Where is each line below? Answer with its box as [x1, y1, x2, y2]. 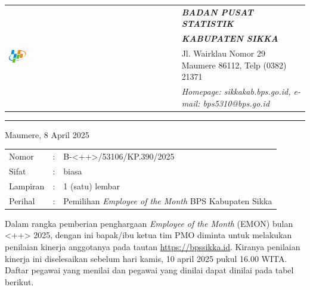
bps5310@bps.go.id [203, 96, 270, 109]
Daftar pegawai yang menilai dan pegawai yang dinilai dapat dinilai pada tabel [5, 264, 294, 276]
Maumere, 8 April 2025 [5, 128, 89, 141]
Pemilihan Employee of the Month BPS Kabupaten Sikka [63, 194, 272, 207]
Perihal [9, 194, 35, 207]
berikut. [5, 275, 34, 288]
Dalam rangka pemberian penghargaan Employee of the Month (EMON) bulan [5, 217, 293, 229]
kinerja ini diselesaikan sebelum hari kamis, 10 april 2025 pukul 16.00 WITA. [5, 252, 287, 264]
